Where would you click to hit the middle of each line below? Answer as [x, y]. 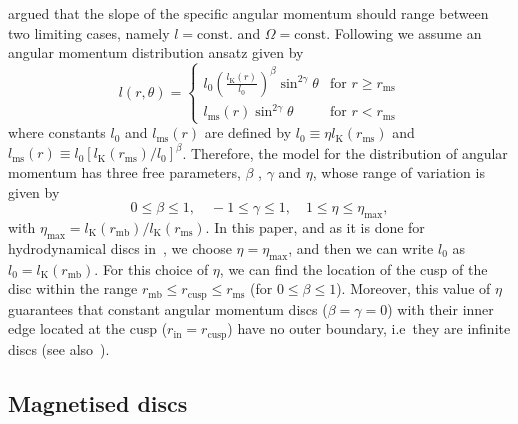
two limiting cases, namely [89, 32]
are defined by [248, 132]
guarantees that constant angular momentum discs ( [168, 308]
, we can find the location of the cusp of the [353, 268]
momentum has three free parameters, [124, 172]
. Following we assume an [404, 32]
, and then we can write [361, 247]
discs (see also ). [59, 348]
